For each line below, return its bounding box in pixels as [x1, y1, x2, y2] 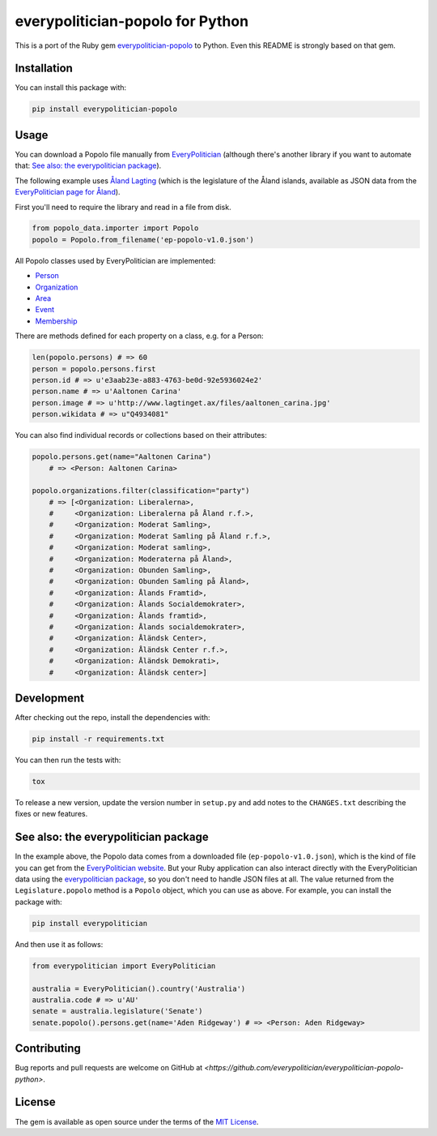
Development [15, 691, 85, 705]
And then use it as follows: [15, 939, 104, 949]
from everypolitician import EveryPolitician [32, 961, 216, 971]
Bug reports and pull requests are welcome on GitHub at [15, 1063, 203, 1073]
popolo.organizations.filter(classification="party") [32, 487, 250, 495]
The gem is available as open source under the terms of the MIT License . [15, 1117, 259, 1126]
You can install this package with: [15, 83, 127, 92]
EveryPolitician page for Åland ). [15, 187, 121, 197]
